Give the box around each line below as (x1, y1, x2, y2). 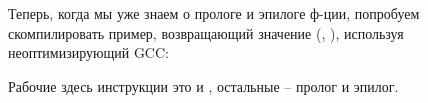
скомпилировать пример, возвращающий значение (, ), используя (8, 22, 404, 43)
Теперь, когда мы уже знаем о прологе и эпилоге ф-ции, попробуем (8, 3, 420, 23)
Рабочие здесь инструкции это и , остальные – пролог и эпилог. (8, 75, 399, 96)
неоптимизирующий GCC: (8, 42, 169, 63)
